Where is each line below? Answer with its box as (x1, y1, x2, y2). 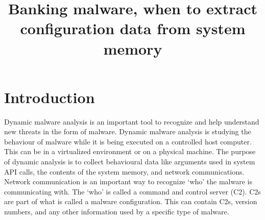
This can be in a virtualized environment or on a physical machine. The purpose (4, 146, 256, 157)
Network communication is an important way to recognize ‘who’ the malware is (4, 176, 252, 187)
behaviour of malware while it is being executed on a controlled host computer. (4, 136, 252, 146)
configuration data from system (20, 18, 246, 39)
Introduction (4, 86, 95, 107)
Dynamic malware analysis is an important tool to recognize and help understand (4, 116, 259, 127)
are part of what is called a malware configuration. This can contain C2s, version (4, 196, 257, 207)
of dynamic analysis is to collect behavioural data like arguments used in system (4, 156, 255, 167)
